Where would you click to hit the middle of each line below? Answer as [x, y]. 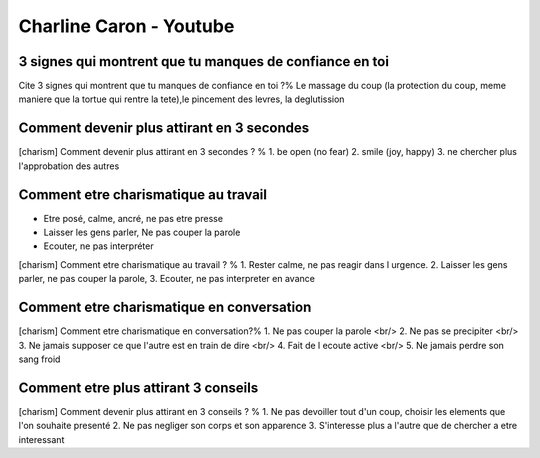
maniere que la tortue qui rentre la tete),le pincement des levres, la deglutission [181, 99]
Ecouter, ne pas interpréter [98, 246]
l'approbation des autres [69, 166]
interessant [41, 439]
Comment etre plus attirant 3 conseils [138, 387]
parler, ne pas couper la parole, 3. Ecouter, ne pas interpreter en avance [166, 279]
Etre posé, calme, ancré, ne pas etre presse [133, 218]
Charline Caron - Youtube [126, 26]
